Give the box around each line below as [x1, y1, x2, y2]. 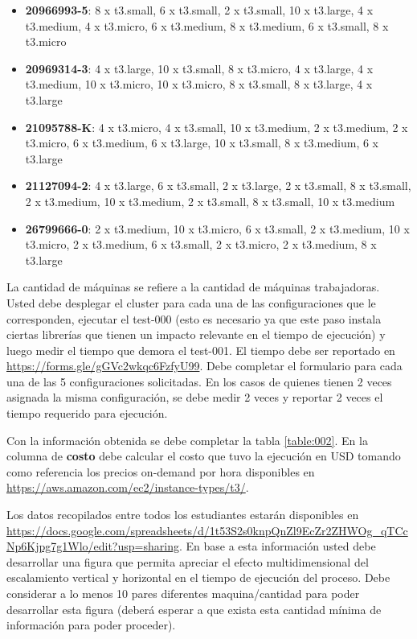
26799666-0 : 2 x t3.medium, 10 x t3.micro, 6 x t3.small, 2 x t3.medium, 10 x [25, 220, 410, 237]
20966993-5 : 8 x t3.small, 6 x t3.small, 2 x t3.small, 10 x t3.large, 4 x [25, 2, 374, 18]
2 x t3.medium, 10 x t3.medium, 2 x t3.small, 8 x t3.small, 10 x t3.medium [25, 192, 395, 209]
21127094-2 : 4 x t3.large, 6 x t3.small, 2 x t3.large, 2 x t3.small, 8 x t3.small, [25, 177, 411, 194]
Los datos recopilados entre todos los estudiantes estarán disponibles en [6, 506, 359, 523]
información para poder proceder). [6, 616, 176, 633]
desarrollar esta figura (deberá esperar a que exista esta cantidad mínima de [6, 600, 382, 617]
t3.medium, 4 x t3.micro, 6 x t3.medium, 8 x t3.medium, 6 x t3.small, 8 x [25, 17, 389, 34]
